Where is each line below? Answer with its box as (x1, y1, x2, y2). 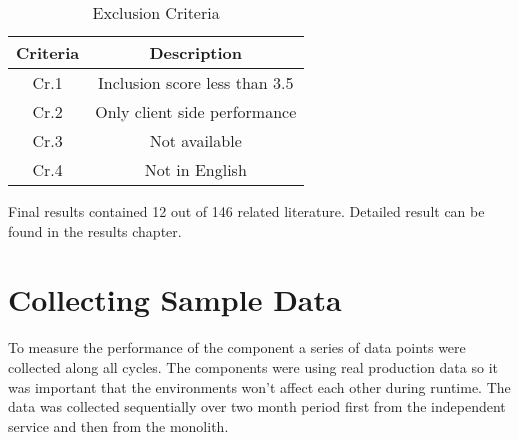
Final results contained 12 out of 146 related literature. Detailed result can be (8, 201, 485, 221)
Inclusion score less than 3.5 (97, 71, 294, 94)
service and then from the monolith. (8, 415, 229, 436)
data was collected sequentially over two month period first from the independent (8, 396, 506, 417)
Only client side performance (95, 100, 297, 123)
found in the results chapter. (8, 220, 182, 241)
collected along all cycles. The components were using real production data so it (8, 356, 498, 377)
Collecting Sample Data (8, 279, 342, 320)
